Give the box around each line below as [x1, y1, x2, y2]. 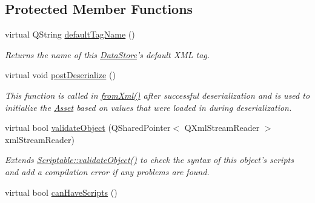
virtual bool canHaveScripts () [5, 185, 118, 198]
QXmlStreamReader [184, 121, 260, 134]
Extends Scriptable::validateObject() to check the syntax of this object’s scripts [5, 153, 294, 166]
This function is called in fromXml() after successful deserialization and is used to [5, 88, 310, 101]
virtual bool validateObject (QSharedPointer [5, 121, 171, 134]
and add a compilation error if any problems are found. [5, 165, 210, 178]
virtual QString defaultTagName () [5, 28, 135, 41]
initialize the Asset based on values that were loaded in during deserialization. [5, 101, 292, 113]
